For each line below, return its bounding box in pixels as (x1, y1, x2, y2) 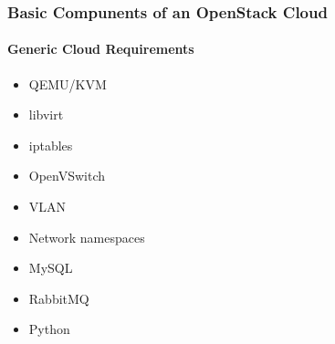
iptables (28, 135, 73, 154)
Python (28, 319, 70, 339)
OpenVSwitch (28, 166, 106, 185)
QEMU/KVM (28, 74, 107, 93)
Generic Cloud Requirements (7, 39, 194, 58)
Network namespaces (28, 227, 145, 246)
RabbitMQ (28, 288, 89, 308)
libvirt (28, 105, 64, 124)
